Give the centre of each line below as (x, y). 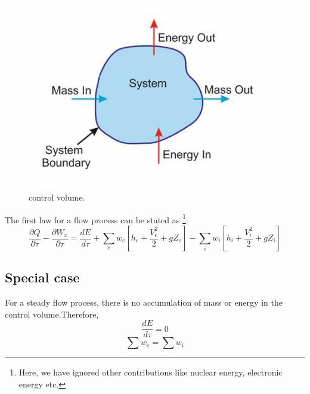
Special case (42, 277)
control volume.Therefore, (52, 314)
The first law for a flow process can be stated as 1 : (97, 218)
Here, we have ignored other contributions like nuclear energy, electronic (151, 372)
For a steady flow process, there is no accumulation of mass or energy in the (144, 302)
